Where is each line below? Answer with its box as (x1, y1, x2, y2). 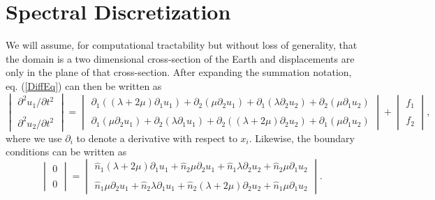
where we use (6, 130, 62, 145)
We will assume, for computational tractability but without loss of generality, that (6, 38, 357, 52)
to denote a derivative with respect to (76, 130, 237, 145)
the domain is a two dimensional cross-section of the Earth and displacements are (6, 51, 355, 66)
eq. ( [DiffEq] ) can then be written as (6, 78, 162, 93)
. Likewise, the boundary (249, 130, 355, 145)
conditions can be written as (6, 144, 127, 159)
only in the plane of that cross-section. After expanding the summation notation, (6, 65, 352, 79)
